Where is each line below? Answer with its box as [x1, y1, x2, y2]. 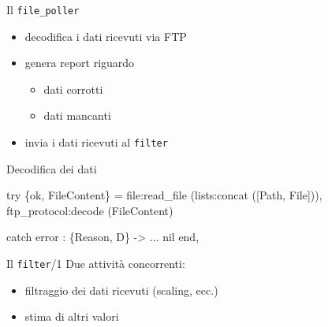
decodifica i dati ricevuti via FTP [24, 28, 187, 44]
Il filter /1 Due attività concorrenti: [6, 255, 185, 272]
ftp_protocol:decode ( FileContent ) [6, 202, 173, 218]
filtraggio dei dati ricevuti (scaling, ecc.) [24, 281, 218, 298]
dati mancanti [43, 107, 111, 124]
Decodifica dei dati [6, 160, 97, 177]
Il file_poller [6, 2, 80, 17]
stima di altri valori [24, 308, 119, 325]
